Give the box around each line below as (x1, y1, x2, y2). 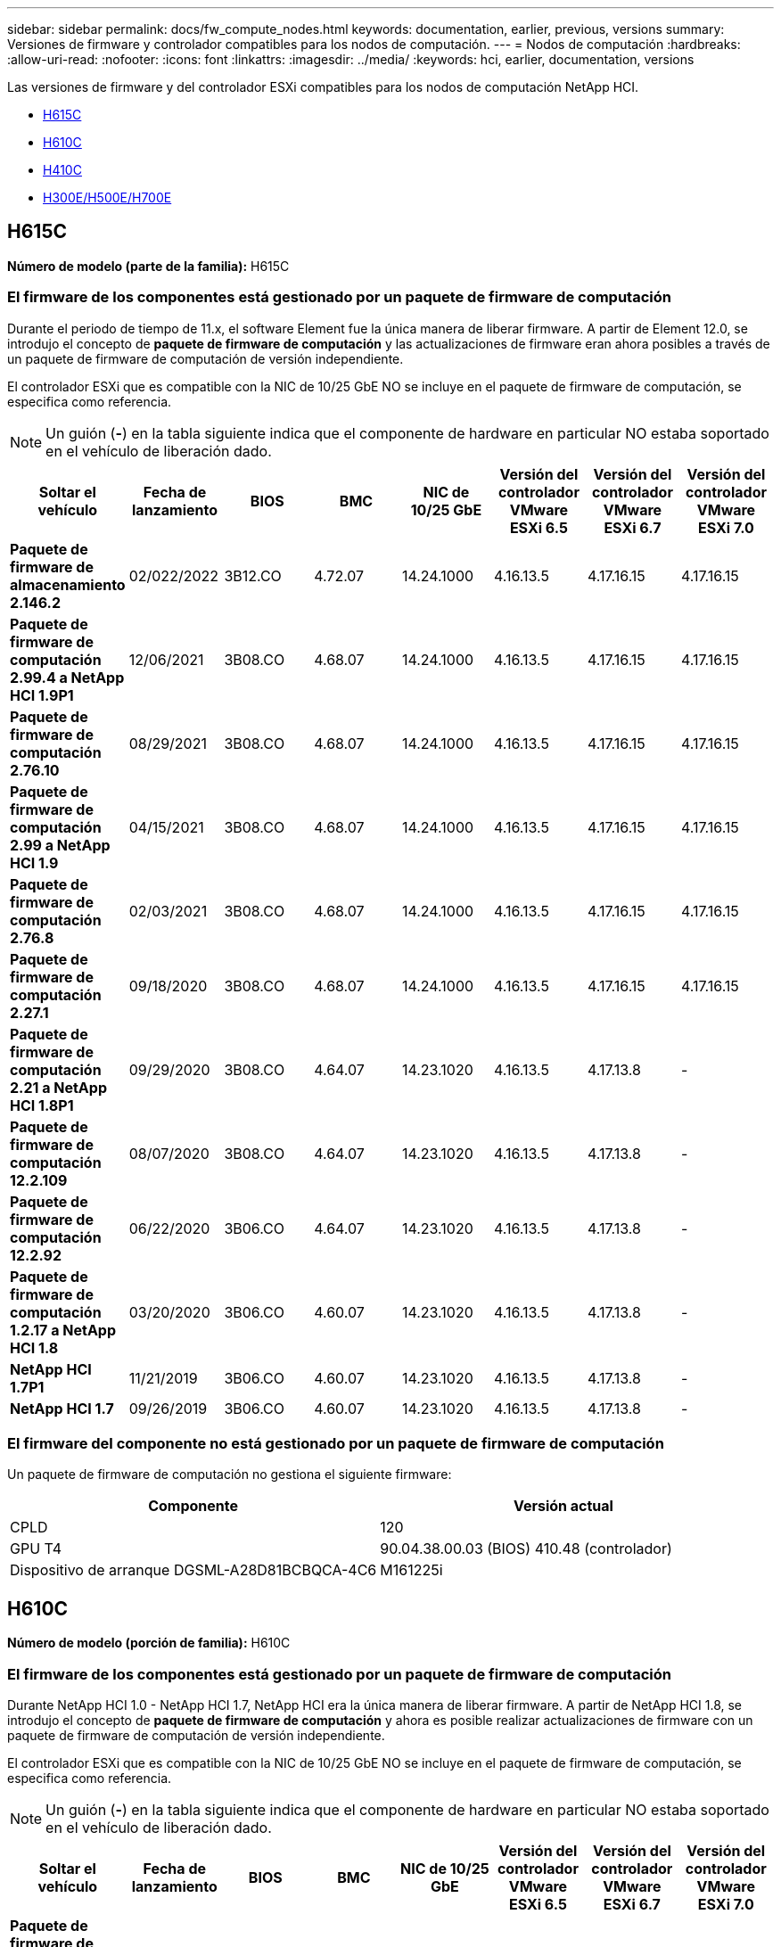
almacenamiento (10, 575, 126, 594)
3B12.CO (224, 566, 282, 585)
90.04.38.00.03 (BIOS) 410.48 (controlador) (380, 1540, 672, 1558)
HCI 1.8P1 (10, 1096, 74, 1114)
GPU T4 (10, 1540, 62, 1558)
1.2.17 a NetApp (10, 1320, 116, 1339)
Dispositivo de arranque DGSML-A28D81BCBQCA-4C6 (10, 1561, 377, 1580)
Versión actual (513, 1497, 613, 1516)
